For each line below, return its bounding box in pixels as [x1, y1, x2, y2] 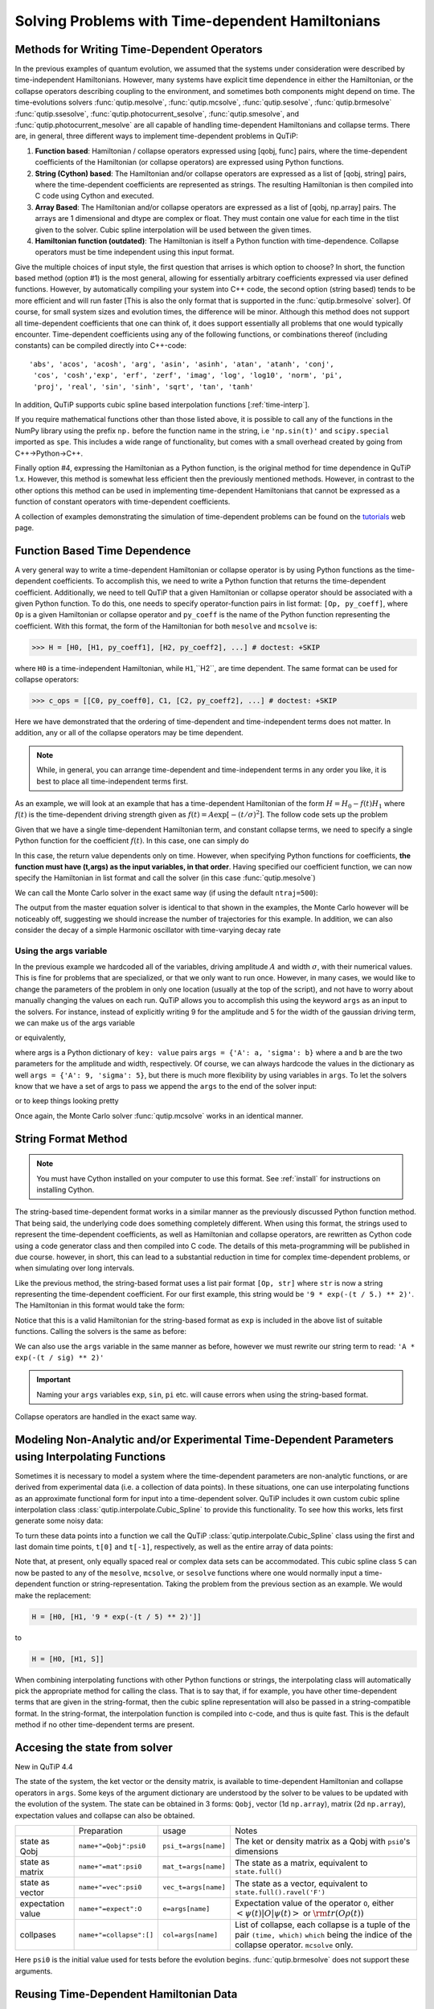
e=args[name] [162, 1905, 211, 1913]
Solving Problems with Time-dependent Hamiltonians [14, 12, 381, 30]
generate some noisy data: [14, 1516, 104, 1526]
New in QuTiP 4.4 [14, 1762, 73, 1772]
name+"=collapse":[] [78, 1930, 154, 1939]
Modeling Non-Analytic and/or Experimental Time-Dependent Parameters [14, 1433, 394, 1446]
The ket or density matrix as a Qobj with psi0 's [234, 1835, 411, 1847]
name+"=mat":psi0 [78, 1863, 142, 1872]
